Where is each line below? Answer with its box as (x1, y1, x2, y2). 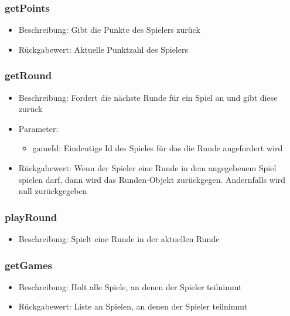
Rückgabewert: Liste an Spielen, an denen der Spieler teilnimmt (18, 300, 248, 312)
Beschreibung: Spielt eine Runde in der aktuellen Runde (18, 233, 220, 244)
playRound (5, 209, 57, 224)
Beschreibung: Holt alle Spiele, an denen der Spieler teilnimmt (18, 280, 242, 293)
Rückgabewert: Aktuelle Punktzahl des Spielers (18, 43, 188, 55)
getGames (5, 257, 52, 272)
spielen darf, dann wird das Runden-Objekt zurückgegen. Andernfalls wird (18, 173, 286, 185)
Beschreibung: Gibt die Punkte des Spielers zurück (18, 23, 200, 36)
